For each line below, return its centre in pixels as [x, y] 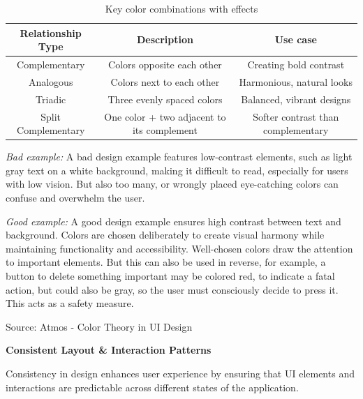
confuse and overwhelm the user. [75, 198]
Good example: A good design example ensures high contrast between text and [173, 221]
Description [165, 39]
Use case [296, 39]
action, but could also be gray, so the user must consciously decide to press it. [172, 289]
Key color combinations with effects [181, 8]
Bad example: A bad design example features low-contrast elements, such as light [179, 157]
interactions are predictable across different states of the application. [152, 387]
